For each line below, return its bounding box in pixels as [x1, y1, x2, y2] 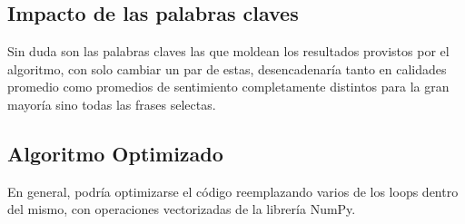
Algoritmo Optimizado [7, 139, 223, 167]
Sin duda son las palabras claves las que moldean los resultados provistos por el [7, 42, 450, 61]
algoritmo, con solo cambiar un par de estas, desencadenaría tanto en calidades [7, 59, 447, 78]
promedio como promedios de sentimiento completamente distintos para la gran [7, 77, 450, 96]
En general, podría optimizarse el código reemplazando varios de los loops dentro [7, 181, 459, 200]
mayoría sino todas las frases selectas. [7, 94, 216, 113]
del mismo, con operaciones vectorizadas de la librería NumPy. [7, 200, 356, 219]
